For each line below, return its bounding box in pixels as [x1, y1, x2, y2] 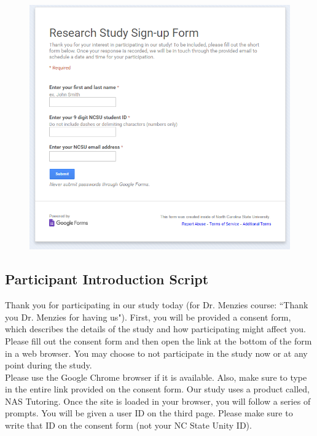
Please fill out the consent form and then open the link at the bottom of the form [5, 334, 312, 347]
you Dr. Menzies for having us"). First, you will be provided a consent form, [5, 310, 291, 323]
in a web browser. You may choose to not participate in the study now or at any [5, 346, 308, 359]
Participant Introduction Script [5, 270, 209, 289]
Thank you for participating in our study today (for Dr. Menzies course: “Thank [5, 298, 308, 311]
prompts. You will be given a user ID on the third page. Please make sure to [5, 407, 293, 419]
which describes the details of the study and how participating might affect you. [5, 322, 306, 335]
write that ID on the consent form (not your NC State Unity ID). [5, 419, 252, 432]
